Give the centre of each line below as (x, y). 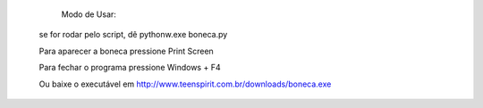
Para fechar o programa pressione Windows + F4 (130, 68)
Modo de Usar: (89, 14)
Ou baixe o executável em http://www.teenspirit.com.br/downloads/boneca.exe (185, 84)
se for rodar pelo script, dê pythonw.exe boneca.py (133, 35)
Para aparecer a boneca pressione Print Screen (126, 51)
